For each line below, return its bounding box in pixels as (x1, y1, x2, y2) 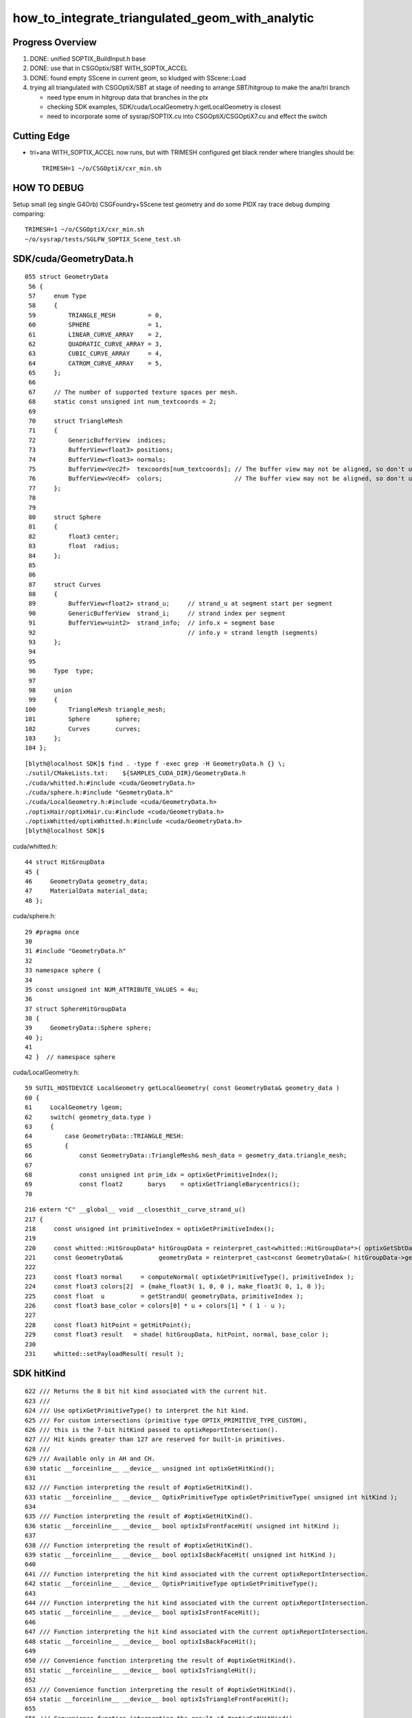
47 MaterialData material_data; (25, 887, 148, 895)
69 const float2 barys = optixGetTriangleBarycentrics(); (25, 1181, 300, 1188)
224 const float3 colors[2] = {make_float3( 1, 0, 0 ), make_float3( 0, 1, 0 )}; (25, 1282, 325, 1291)
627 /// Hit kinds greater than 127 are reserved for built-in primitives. (25, 1436, 286, 1443)
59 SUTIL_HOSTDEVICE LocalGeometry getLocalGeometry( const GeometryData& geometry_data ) (25, 1084, 340, 1092)
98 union (28, 686, 72, 694)
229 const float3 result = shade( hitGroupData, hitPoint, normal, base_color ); (25, 1330, 330, 1339)
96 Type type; (28, 667, 94, 675)
